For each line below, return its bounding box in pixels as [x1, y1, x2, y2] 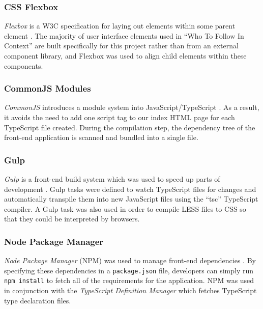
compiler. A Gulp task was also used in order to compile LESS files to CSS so [4, 203, 246, 214]
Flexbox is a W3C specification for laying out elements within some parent [4, 20, 236, 31]
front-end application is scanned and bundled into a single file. [4, 132, 198, 143]
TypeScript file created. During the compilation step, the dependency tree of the [4, 122, 255, 132]
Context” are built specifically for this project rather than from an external [4, 40, 239, 51]
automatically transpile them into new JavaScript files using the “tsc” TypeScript [4, 193, 258, 204]
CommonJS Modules [4, 82, 91, 95]
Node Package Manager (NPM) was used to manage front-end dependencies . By [4, 255, 256, 266]
